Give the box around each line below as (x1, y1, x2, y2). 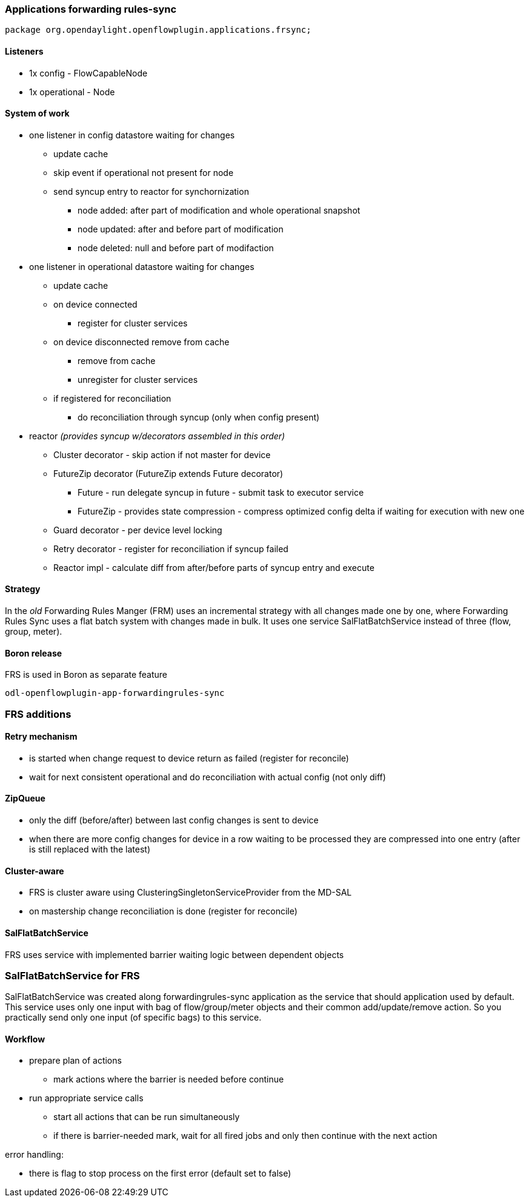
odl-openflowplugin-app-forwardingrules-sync (5, 688, 225, 698)
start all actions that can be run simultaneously (53, 1112, 240, 1123)
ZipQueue (5, 793, 45, 804)
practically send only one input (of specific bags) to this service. (5, 1012, 262, 1023)
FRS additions (5, 707, 72, 720)
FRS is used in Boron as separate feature (5, 669, 168, 680)
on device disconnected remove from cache (53, 336, 230, 347)
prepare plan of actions (29, 1055, 122, 1066)
